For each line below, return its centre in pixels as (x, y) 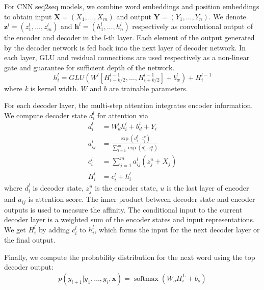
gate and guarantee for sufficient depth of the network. (89, 67)
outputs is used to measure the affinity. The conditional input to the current (123, 209)
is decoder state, (58, 187)
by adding (54, 229)
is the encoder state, (126, 187)
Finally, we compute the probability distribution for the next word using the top (130, 257)
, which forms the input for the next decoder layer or (177, 229)
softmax (146, 279)
